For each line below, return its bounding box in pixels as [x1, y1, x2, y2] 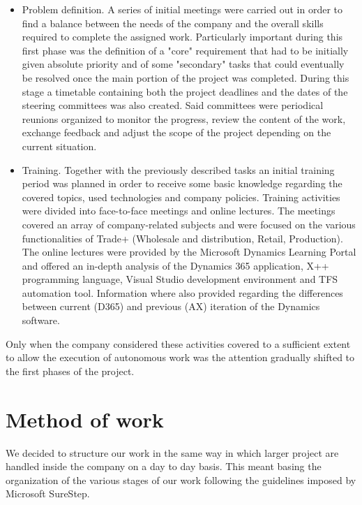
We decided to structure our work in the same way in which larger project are [6, 445, 339, 460]
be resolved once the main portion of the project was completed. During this [22, 70, 349, 85]
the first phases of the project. [6, 363, 135, 378]
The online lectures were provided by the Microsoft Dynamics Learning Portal [22, 244, 356, 259]
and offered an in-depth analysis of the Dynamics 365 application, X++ [22, 258, 329, 272]
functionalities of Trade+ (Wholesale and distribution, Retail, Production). [22, 230, 343, 245]
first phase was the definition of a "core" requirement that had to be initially [22, 43, 349, 57]
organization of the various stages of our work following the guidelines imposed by [6, 472, 356, 487]
